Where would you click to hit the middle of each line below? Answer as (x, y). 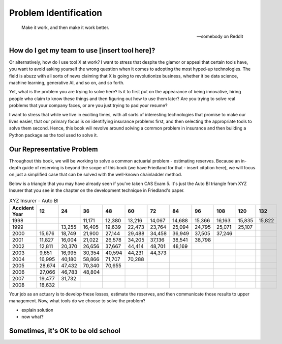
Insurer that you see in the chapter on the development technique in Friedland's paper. (97, 190)
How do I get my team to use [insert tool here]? (82, 50)
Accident (23, 208)
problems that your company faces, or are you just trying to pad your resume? (88, 106)
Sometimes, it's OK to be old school (65, 331)
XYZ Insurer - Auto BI (34, 200)
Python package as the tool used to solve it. (54, 135)
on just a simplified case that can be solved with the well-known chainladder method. (95, 175)
